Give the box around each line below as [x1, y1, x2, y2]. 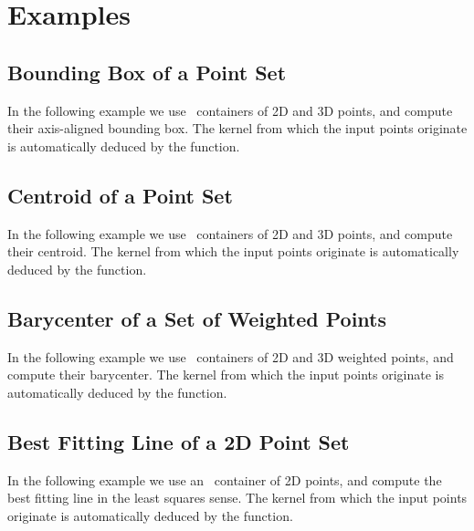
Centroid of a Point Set [7, 181, 233, 209]
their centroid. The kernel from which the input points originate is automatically [7, 242, 459, 261]
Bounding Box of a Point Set [7, 57, 287, 86]
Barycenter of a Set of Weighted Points [7, 304, 387, 332]
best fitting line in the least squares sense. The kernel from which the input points [7, 488, 468, 507]
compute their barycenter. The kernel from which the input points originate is [7, 365, 444, 384]
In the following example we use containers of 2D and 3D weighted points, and [7, 347, 454, 366]
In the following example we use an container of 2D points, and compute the [7, 470, 442, 489]
